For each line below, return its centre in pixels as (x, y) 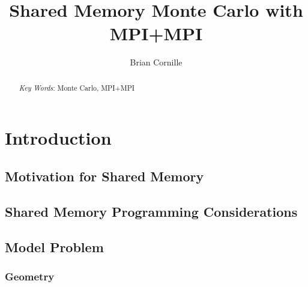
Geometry (30, 276)
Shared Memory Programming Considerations (151, 211)
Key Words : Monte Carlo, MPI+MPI (77, 87)
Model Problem (54, 246)
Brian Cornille (156, 62)
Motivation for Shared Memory (104, 176)
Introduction (58, 138)
